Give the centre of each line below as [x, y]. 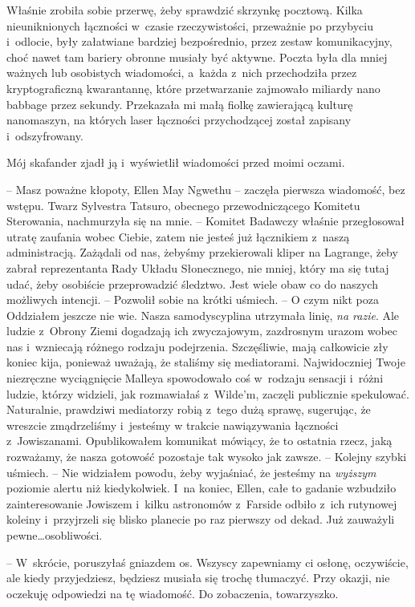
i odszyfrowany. [45, 135]
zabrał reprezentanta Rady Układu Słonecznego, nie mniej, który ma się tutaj [198, 267]
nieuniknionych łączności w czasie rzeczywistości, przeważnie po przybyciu [190, 25]
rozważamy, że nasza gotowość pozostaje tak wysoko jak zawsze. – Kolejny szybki [207, 457]
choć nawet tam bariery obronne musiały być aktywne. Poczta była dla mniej [197, 57]
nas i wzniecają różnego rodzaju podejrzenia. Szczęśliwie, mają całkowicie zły [197, 346]
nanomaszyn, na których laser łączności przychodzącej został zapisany [179, 120]
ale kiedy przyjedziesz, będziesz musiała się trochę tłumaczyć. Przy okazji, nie [198, 578]
